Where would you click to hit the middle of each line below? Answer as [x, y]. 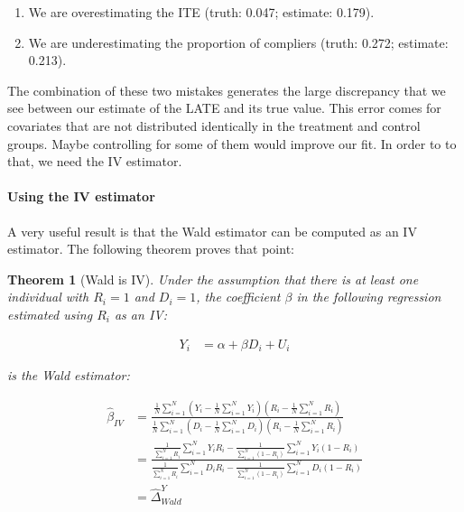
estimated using [50, 314]
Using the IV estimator [81, 196]
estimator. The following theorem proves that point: [151, 249]
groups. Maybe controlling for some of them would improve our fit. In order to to [232, 143]
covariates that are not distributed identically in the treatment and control [214, 125]
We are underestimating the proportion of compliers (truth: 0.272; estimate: [238, 42]
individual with [48, 297]
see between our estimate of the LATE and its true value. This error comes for [224, 108]
